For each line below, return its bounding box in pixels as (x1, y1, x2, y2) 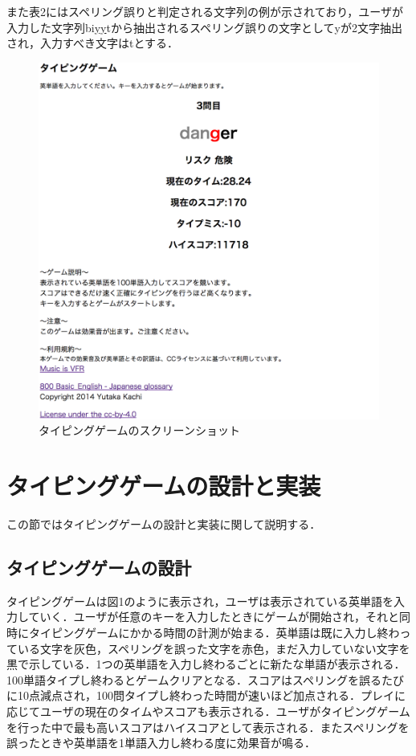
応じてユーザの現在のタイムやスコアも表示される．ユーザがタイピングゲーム (6, 702, 410, 719)
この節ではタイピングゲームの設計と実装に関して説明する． (6, 516, 321, 533)
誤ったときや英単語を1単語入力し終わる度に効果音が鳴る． (6, 734, 316, 751)
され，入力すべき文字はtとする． (6, 35, 179, 51)
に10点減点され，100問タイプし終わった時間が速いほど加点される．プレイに (6, 687, 406, 704)
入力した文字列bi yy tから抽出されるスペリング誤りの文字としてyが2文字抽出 (6, 18, 402, 35)
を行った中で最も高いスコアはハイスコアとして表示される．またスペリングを (6, 718, 410, 735)
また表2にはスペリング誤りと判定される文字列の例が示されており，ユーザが (6, 3, 403, 19)
